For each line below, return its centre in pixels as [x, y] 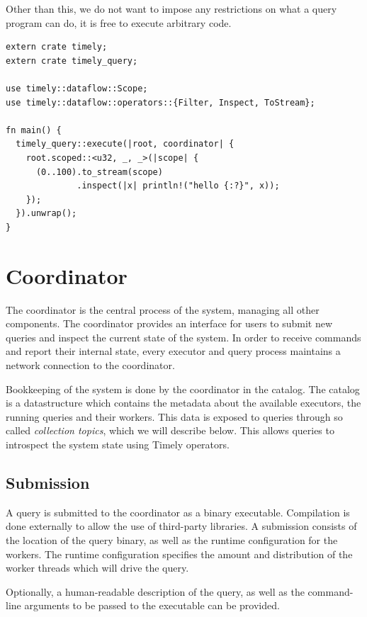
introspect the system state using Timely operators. [118, 444]
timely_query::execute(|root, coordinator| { [125, 144]
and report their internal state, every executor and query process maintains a [173, 351]
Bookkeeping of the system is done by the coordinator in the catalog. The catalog [183, 389]
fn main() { [34, 130]
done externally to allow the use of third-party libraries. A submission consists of [181, 526]
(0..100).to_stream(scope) [99, 172]
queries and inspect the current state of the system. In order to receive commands [183, 337]
